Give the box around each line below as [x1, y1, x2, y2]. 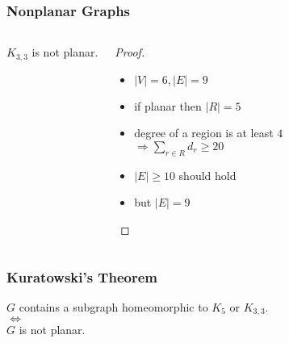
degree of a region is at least [134, 124, 274, 141]
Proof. [115, 44, 145, 61]
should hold [178, 166, 237, 183]
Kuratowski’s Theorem [6, 266, 157, 287]
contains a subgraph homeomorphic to [19, 298, 208, 315]
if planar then [134, 97, 202, 114]
